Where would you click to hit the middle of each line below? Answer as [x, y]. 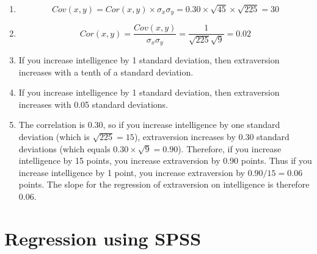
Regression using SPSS [103, 238]
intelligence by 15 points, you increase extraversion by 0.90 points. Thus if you [165, 161]
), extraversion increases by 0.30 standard [212, 136]
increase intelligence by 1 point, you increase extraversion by [132, 172]
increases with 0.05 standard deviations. [93, 104]
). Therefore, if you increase [230, 148]
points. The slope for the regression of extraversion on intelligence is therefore [164, 184]
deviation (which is [54, 136]
